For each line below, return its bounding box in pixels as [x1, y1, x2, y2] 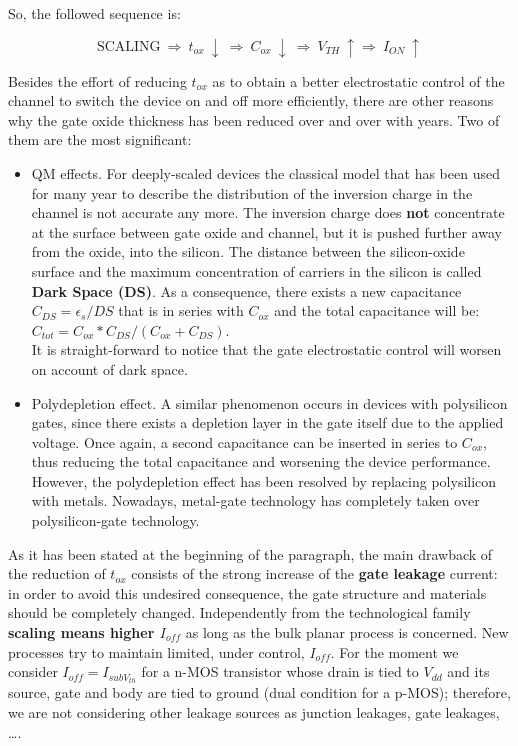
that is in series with [118, 300, 244, 321]
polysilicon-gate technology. [31, 510, 200, 531]
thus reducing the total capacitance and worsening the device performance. [31, 451, 491, 472]
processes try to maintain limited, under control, [8, 641, 305, 662]
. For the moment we [330, 641, 459, 662]
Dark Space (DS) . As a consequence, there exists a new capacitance [31, 280, 462, 301]
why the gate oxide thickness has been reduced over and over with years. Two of [8, 109, 500, 130]
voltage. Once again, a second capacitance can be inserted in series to [31, 431, 458, 452]
